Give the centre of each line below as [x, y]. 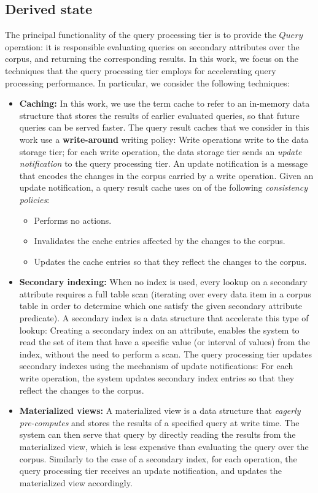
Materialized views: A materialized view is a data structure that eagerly [160, 411]
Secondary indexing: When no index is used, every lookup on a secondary [163, 282]
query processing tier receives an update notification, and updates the [150, 471]
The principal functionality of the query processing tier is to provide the [141, 35]
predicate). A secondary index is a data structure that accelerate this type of [164, 318]
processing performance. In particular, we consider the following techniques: [147, 82]
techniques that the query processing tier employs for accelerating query [141, 70]
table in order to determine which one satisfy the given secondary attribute [161, 306]
